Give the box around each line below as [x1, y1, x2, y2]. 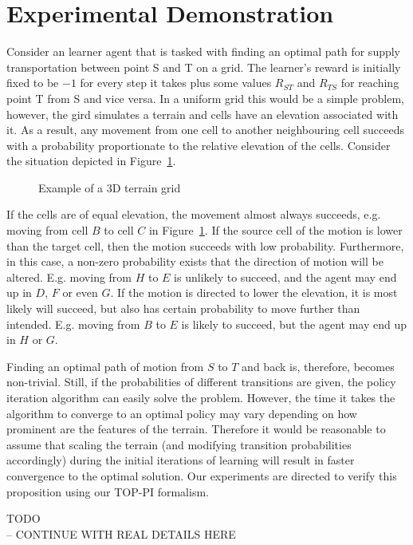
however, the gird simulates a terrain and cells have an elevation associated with [6, 105, 399, 122]
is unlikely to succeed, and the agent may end [174, 268, 397, 285]
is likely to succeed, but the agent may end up [181, 315, 407, 332]
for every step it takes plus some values [80, 74, 272, 91]
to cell [104, 222, 134, 239]
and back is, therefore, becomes [242, 357, 395, 374]
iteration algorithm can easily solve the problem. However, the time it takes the [6, 389, 395, 405]
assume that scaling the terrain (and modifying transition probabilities [6, 436, 352, 452]
